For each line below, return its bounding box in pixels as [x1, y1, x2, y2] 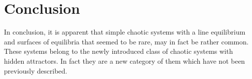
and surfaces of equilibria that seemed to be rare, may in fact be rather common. [4, 36, 249, 46]
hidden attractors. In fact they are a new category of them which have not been [4, 55, 245, 66]
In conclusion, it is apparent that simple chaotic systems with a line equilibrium [4, 27, 246, 37]
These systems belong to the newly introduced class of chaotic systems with [4, 46, 233, 56]
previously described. [4, 65, 68, 76]
